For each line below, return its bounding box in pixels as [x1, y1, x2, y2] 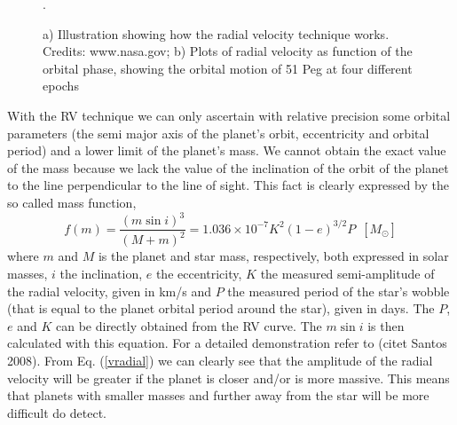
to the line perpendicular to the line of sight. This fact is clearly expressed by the [7, 176, 449, 194]
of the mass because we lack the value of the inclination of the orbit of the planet [7, 158, 449, 177]
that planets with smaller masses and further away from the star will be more [7, 386, 429, 405]
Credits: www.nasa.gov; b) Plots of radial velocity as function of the [43, 42, 413, 60]
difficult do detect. [7, 403, 106, 421]
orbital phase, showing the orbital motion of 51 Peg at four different [43, 59, 413, 77]
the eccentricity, [155, 264, 242, 283]
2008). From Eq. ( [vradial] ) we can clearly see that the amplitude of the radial [7, 351, 433, 369]
